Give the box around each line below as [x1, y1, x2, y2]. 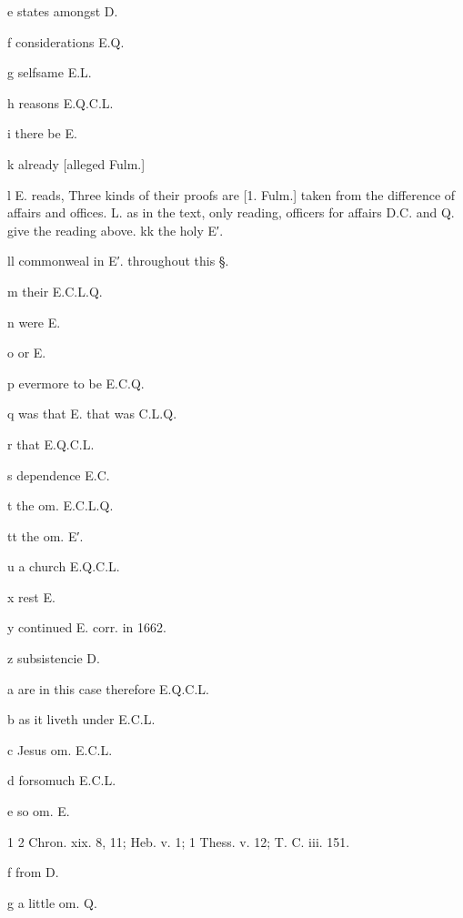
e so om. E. [7, 802, 70, 821]
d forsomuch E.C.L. [7, 771, 116, 790]
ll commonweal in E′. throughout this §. [7, 251, 229, 270]
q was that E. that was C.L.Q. [7, 404, 177, 423]
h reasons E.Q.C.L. [7, 93, 114, 112]
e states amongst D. [7, 2, 118, 20]
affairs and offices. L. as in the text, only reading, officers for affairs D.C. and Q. [7, 203, 455, 222]
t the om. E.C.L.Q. [7, 496, 114, 515]
